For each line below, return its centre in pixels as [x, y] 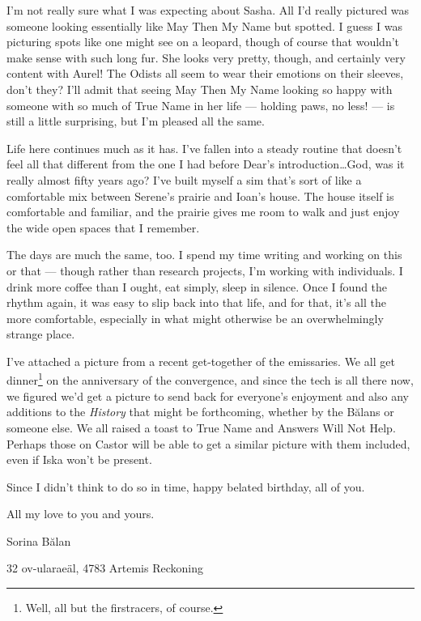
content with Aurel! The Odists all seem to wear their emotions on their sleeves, [205, 73]
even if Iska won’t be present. [79, 459]
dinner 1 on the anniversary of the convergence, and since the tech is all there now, [210, 379]
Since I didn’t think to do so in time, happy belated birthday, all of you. [186, 486]
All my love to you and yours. [81, 514]
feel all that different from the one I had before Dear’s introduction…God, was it [206, 164]
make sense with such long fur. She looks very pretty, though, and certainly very [206, 57]
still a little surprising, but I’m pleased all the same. [136, 121]
